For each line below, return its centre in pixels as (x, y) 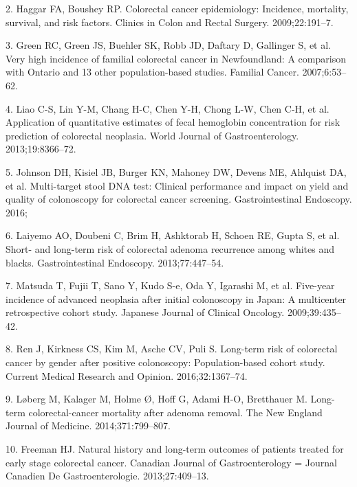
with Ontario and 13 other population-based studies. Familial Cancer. (152, 72)
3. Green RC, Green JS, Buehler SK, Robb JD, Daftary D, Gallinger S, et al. (169, 45)
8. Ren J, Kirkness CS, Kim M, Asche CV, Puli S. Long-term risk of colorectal (172, 349)
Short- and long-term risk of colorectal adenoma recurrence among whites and (170, 248)
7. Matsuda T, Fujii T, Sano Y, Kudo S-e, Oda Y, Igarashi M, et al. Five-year (170, 285)
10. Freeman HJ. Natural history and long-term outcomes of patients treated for (175, 449)
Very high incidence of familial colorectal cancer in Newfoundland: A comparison (176, 58)
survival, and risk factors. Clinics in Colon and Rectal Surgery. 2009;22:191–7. (170, 22)
